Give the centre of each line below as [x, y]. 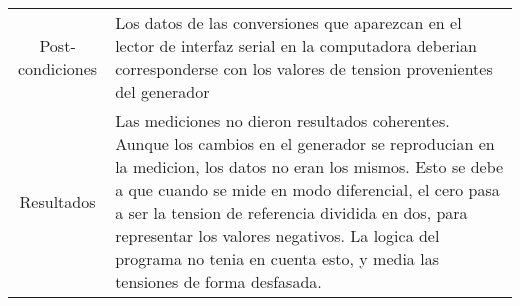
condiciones [57, 68]
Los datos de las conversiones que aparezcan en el [288, 22]
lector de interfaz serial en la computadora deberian [296, 45]
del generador [162, 91]
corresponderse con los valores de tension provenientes [304, 68]
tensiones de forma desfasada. [218, 281]
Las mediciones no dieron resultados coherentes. [282, 120]
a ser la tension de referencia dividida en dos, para [291, 212]
